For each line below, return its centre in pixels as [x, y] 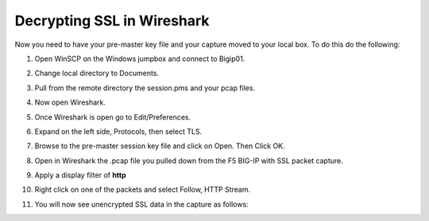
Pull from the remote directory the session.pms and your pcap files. [145, 88]
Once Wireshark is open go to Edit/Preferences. [112, 117]
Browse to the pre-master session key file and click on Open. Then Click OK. [160, 146]
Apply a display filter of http [80, 175]
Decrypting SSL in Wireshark [112, 21]
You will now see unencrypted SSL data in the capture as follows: [142, 204]
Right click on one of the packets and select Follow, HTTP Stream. [142, 189]
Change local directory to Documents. [97, 73]
